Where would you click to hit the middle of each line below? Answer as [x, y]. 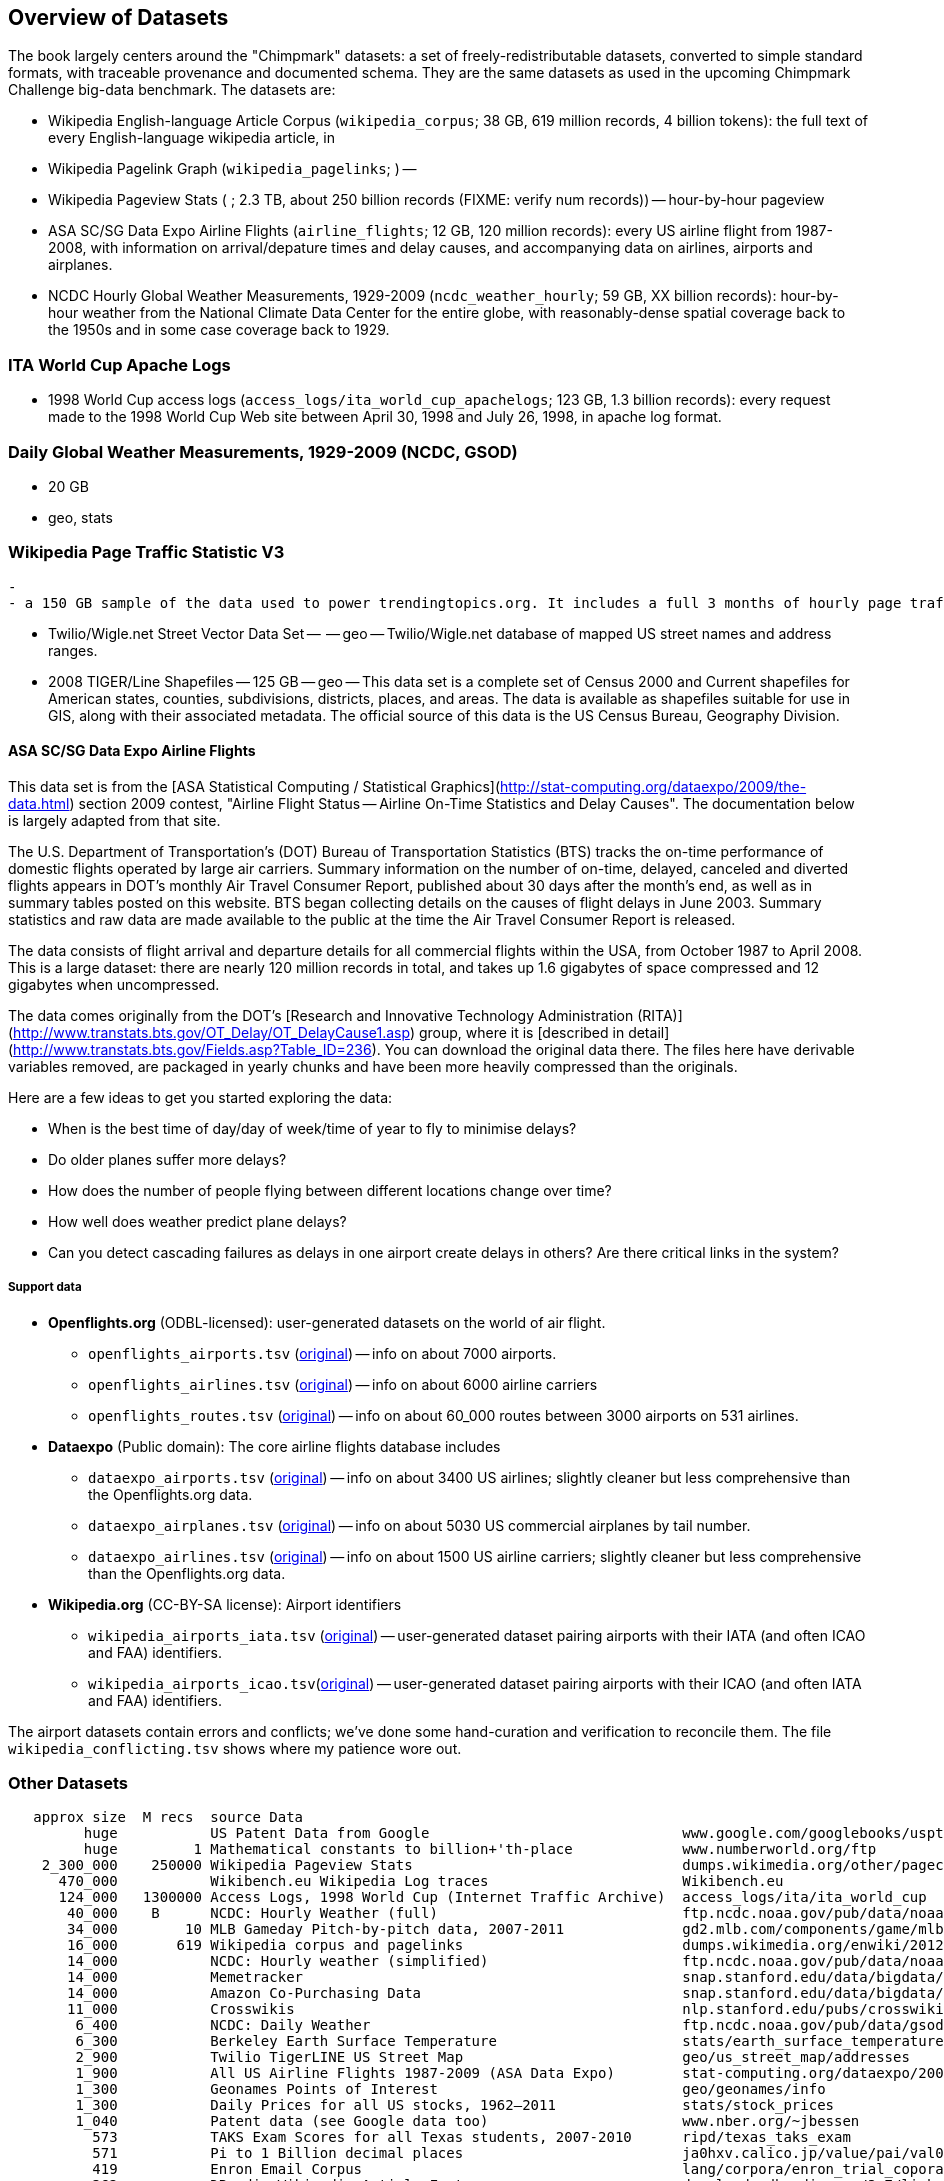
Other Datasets [68, 1783]
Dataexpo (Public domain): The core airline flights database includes [274, 1446]
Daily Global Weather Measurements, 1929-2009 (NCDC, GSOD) [263, 451]
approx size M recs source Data [168, 1817]
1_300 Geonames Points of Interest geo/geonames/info [450, 2089]
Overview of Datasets [118, 17]
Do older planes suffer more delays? [167, 1159]
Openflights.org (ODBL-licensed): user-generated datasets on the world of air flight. [327, 1322]
